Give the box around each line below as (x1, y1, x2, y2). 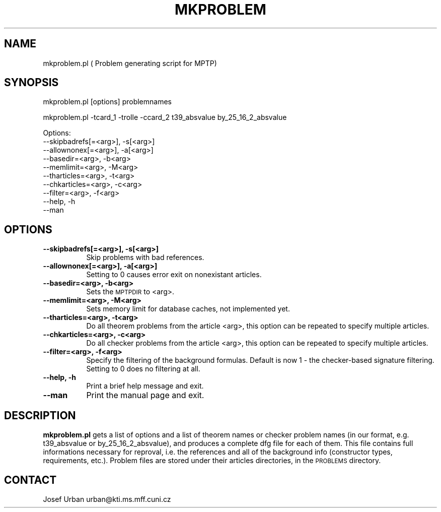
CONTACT (4, 473, 57, 486)
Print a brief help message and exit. (86, 381, 204, 391)
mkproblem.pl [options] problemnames (43, 97, 172, 106)
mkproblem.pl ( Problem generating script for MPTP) (43, 58, 217, 68)
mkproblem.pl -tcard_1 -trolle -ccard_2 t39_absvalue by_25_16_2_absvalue (43, 113, 287, 122)
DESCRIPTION (4, 409, 76, 422)
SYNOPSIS (4, 76, 59, 89)
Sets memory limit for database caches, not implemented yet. (86, 304, 290, 313)
